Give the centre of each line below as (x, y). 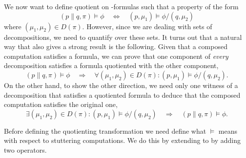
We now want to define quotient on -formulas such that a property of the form (121, 6)
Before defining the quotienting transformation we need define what (105, 131)
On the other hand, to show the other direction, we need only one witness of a (121, 85)
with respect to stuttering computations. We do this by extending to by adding (122, 140)
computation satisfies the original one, (61, 104)
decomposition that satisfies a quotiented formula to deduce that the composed (122, 95)
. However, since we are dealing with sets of (147, 26)
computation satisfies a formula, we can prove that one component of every (116, 56)
